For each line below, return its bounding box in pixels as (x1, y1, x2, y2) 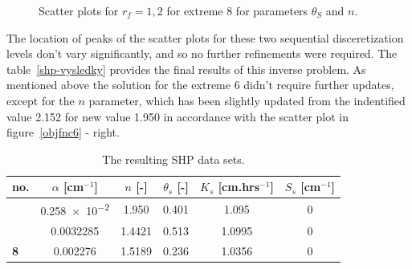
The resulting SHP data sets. (102, 150, 245, 167)
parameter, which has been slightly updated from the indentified (88, 92, 406, 108)
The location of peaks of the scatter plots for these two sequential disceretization (6, 29, 404, 46)
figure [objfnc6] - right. (6, 124, 120, 141)
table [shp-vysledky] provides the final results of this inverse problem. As (6, 60, 366, 77)
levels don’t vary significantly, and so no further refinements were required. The (6, 45, 398, 62)
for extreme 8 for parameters (166, 2, 308, 18)
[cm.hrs (218, 178, 260, 195)
